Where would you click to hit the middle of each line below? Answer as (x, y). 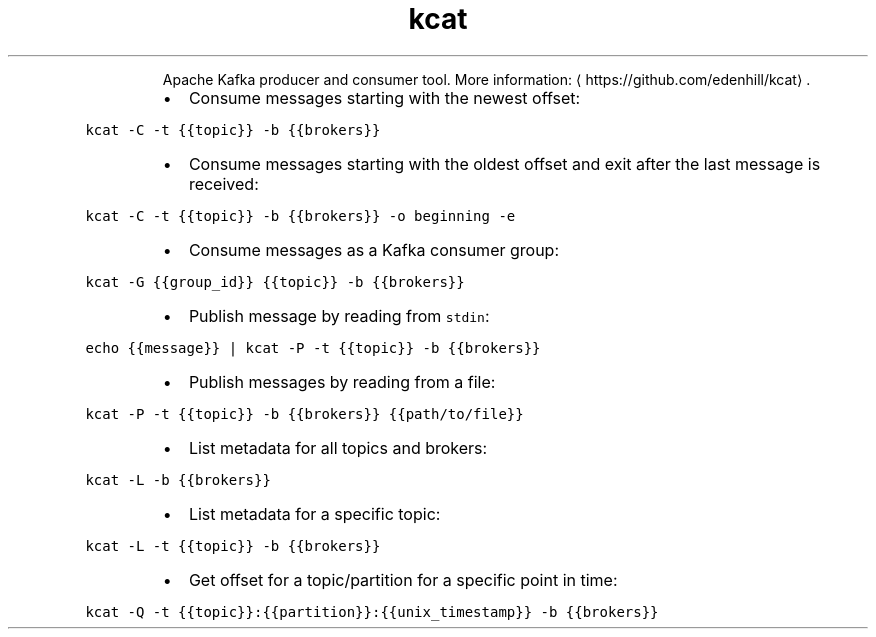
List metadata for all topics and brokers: (338, 447)
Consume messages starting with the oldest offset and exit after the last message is (504, 163)
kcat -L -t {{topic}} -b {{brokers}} (233, 545)
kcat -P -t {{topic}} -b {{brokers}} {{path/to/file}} (304, 413)
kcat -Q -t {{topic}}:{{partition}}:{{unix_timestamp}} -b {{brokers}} (372, 611)
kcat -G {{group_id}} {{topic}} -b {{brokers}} (275, 281)
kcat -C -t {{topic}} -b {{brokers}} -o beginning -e (300, 215)
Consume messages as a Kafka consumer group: (374, 249)
